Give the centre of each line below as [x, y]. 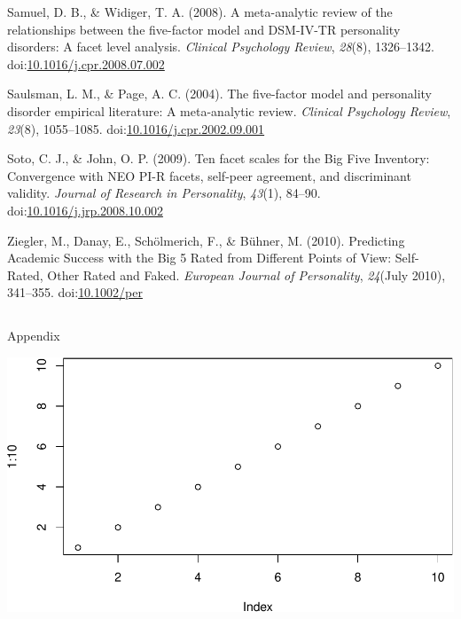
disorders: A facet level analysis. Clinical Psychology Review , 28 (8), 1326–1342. [221, 47]
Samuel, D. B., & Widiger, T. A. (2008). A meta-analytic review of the [200, 12]
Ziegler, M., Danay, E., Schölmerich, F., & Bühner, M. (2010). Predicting [206, 240]
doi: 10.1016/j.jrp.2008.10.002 [85, 210]
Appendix [34, 336]
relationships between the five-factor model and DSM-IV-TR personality [204, 29]
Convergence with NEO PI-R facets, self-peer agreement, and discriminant [209, 175]
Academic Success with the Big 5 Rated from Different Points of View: [199, 258]
